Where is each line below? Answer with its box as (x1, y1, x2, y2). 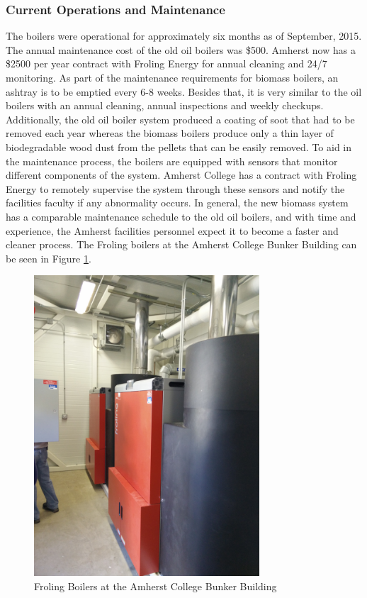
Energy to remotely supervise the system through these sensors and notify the (6, 181, 345, 196)
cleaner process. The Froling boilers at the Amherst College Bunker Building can (6, 237, 357, 252)
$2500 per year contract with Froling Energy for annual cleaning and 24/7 (6, 56, 327, 71)
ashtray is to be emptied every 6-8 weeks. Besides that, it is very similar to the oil (6, 84, 362, 99)
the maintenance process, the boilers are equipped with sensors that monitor (6, 153, 338, 168)
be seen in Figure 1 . (6, 250, 91, 265)
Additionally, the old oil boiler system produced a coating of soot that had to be (6, 111, 355, 126)
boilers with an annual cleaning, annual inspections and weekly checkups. (6, 98, 324, 113)
